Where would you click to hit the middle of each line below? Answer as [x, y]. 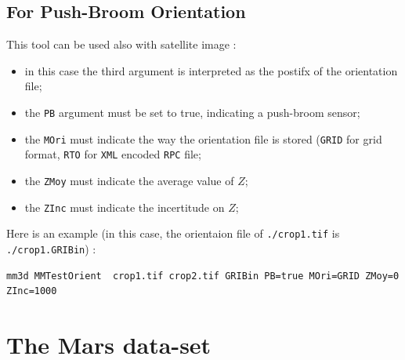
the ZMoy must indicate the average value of [129, 180]
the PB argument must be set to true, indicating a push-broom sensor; [192, 112]
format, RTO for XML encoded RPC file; [113, 154]
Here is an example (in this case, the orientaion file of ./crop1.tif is [173, 233]
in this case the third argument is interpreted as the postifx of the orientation [211, 70]
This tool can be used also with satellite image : [121, 44]
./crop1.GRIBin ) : [51, 248]
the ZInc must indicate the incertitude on [125, 207]
